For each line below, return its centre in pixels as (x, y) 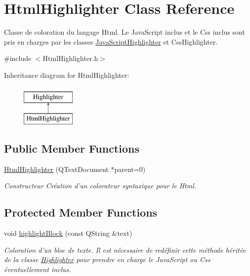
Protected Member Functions (81, 212)
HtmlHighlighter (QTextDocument (56, 169)
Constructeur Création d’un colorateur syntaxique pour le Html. (100, 186)
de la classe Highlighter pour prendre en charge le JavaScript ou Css (107, 259)
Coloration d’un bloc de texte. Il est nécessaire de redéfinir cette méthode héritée (125, 249)
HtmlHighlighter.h (70, 58)
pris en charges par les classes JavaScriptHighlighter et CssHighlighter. (111, 41)
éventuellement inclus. (38, 269)
